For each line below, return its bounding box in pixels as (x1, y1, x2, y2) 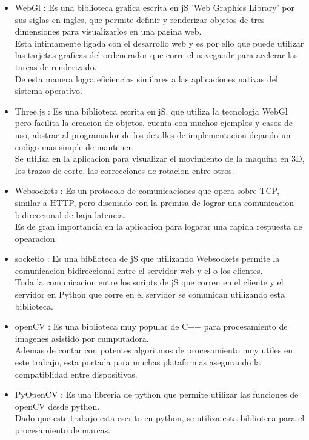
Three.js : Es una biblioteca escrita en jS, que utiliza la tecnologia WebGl (15, 104, 288, 117)
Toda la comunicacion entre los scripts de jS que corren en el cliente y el (15, 276, 284, 288)
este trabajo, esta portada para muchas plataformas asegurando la (15, 356, 261, 368)
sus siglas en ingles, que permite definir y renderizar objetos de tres (15, 13, 265, 25)
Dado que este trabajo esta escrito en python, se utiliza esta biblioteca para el (15, 412, 305, 424)
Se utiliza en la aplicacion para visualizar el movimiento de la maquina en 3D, (15, 152, 305, 165)
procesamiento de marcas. (15, 424, 111, 436)
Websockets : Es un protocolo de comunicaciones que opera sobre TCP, (15, 184, 279, 197)
